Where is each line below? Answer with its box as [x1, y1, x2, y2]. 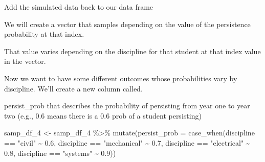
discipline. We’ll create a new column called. [4, 83, 143, 94]
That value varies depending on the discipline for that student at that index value [4, 45, 261, 56]
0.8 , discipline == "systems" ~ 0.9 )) [4, 147, 116, 158]
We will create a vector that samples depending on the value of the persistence [4, 18, 251, 29]
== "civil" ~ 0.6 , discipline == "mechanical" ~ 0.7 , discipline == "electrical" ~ [4, 137, 250, 148]
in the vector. [4, 56, 46, 66]
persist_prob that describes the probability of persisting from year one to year [4, 100, 250, 111]
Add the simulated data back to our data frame [4, 2, 153, 12]
